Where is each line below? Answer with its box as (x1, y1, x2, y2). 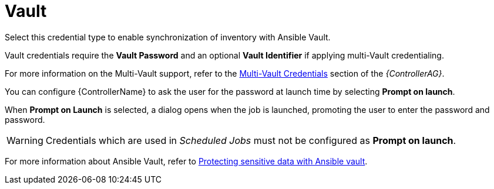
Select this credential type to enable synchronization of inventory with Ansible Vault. (5, 32, 331, 42)
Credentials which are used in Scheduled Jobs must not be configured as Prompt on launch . (45, 134, 456, 146)
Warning (6, 134, 43, 146)
